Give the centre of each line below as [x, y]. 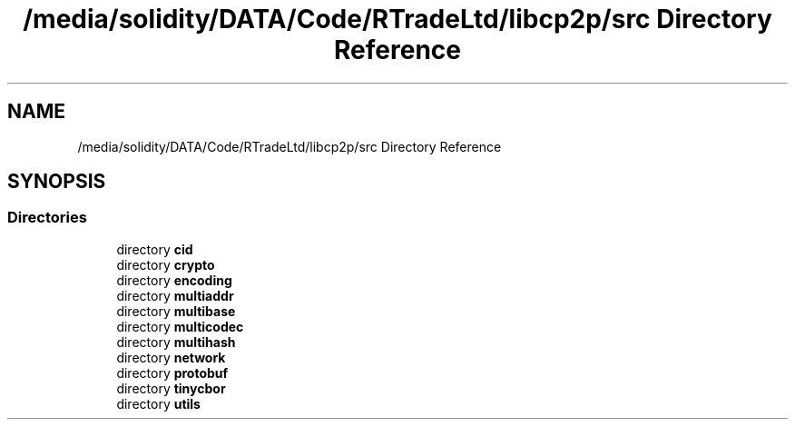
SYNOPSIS [57, 182]
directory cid [155, 249]
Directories [47, 218]
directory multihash [176, 342]
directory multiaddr [175, 295]
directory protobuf [172, 372]
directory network [171, 357]
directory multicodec [180, 326]
